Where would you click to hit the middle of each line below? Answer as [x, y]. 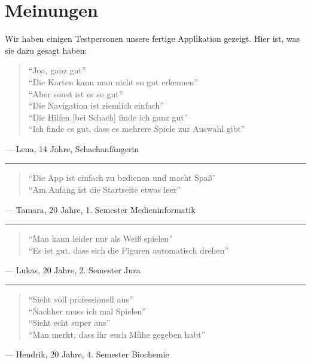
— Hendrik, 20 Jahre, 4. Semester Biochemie [87, 354]
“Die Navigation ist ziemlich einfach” [96, 105]
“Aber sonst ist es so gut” [76, 93]
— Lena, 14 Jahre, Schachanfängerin [72, 148]
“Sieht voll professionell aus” [81, 299]
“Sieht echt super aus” [69, 323]
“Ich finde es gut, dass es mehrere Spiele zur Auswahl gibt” [137, 129]
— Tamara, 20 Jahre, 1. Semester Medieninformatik [100, 209]
